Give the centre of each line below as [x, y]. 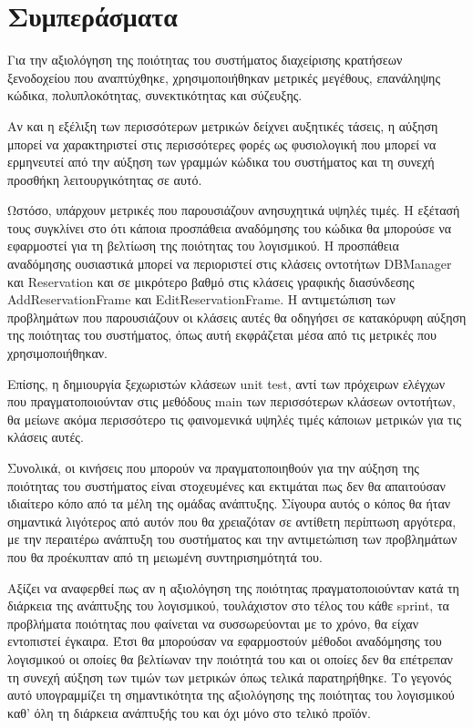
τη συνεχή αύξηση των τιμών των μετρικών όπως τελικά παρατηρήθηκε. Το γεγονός [229, 677]
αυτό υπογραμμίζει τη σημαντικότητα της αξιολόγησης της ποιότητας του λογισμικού [231, 695]
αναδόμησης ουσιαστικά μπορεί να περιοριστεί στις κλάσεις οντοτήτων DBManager [230, 264]
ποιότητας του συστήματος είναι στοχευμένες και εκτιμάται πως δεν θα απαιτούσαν [226, 485]
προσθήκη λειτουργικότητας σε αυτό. [105, 179]
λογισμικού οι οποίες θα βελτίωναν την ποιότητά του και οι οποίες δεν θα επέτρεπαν [230, 658]
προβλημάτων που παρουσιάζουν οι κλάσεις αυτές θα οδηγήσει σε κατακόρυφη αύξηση [237, 317]
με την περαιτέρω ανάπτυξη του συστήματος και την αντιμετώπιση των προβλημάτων [232, 539]
